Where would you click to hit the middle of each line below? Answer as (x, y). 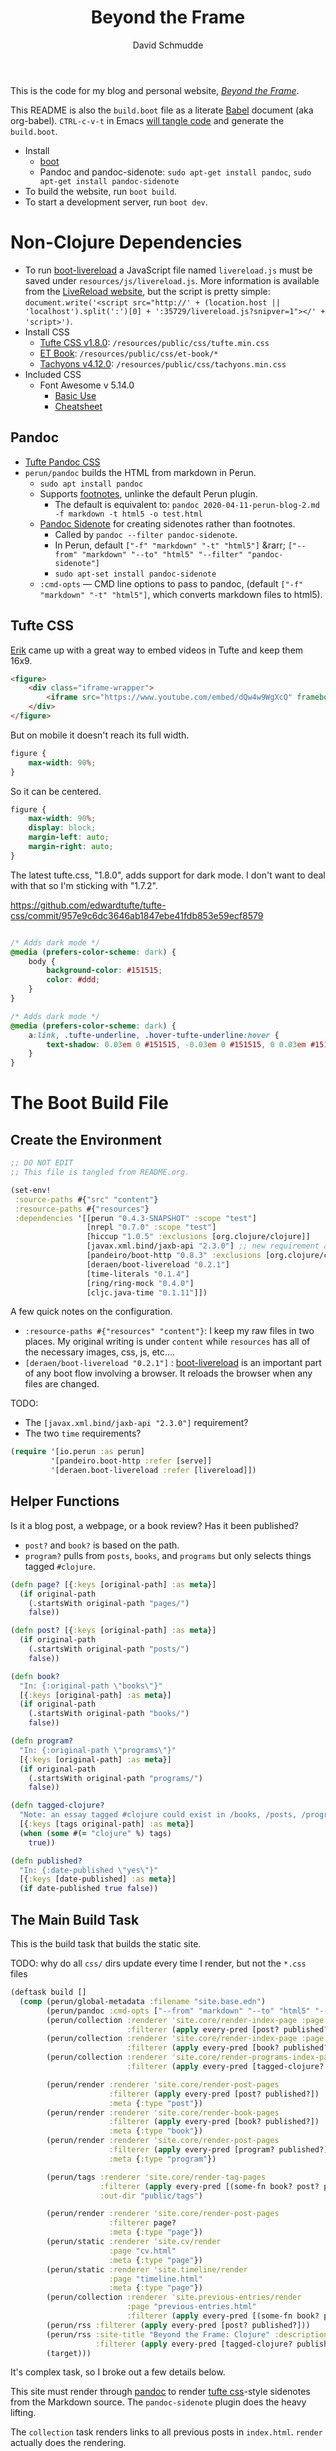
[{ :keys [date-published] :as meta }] (98, 1879)
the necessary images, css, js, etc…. (100, 1352)
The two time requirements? (83, 1433)
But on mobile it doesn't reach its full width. (100, 735)
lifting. (23, 2413)
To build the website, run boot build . (100, 191)
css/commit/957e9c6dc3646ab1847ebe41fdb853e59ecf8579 (137, 915)
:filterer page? (142, 2223)
